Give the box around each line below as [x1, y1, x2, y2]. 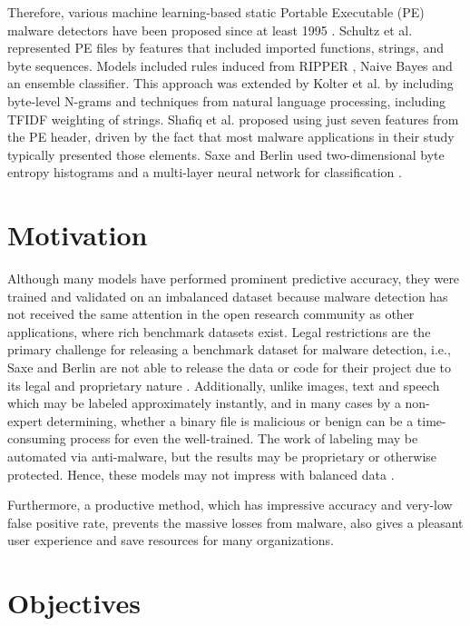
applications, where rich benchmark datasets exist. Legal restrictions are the [7, 322, 431, 341]
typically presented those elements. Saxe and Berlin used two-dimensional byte [7, 144, 445, 164]
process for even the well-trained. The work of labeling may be [70, 429, 418, 448]
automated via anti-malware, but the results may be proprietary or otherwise [7, 447, 437, 465]
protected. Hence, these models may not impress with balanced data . [7, 464, 395, 483]
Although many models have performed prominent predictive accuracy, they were [7, 269, 460, 288]
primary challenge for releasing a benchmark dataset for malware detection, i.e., [7, 340, 451, 359]
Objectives [7, 584, 141, 621]
